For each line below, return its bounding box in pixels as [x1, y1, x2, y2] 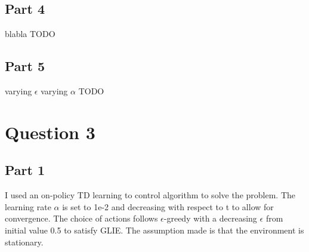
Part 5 [5, 57, 45, 75]
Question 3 [5, 119, 95, 144]
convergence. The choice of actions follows [5, 212, 158, 225]
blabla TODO [5, 27, 55, 40]
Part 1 [5, 161, 45, 179]
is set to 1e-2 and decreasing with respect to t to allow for [62, 200, 274, 213]
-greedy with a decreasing [163, 212, 257, 225]
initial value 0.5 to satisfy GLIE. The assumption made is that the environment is [5, 223, 304, 236]
